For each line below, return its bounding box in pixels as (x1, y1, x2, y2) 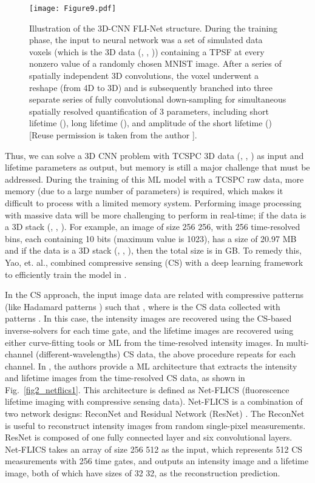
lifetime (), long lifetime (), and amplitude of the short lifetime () (29, 117, 272, 129)
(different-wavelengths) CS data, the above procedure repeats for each (35, 348, 296, 360)
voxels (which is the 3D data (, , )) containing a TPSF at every (29, 45, 265, 58)
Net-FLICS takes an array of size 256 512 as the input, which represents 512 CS (5, 442, 303, 455)
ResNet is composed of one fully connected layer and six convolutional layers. (5, 431, 293, 444)
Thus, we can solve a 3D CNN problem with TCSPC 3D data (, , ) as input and (5, 149, 304, 161)
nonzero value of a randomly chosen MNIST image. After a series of (29, 57, 282, 70)
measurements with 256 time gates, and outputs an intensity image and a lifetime (5, 454, 309, 467)
